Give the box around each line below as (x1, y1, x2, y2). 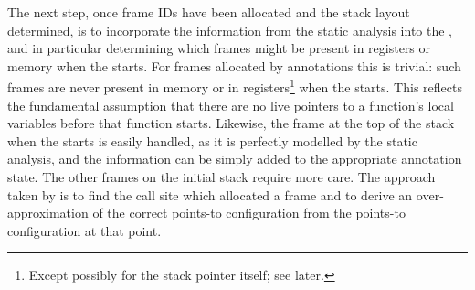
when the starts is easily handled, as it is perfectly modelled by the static (7, 131, 417, 150)
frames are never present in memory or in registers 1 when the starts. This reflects (7, 75, 462, 97)
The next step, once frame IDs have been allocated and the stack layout (7, 3, 410, 21)
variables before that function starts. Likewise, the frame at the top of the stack (7, 113, 455, 133)
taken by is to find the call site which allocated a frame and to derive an (7, 185, 413, 204)
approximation (7, 203, 89, 222)
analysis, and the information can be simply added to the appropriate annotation (7, 149, 462, 168)
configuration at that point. (7, 220, 162, 240)
